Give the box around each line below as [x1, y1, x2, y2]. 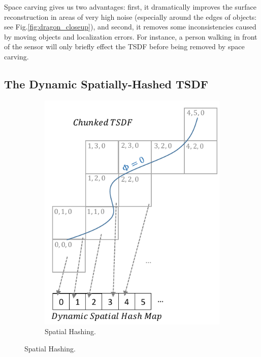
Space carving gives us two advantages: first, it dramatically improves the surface [4, 2, 256, 12]
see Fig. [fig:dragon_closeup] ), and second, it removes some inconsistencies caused [4, 21, 256, 32]
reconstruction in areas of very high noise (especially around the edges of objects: [4, 11, 257, 22]
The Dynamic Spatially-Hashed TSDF [4, 76, 209, 91]
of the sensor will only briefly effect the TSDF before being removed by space [4, 41, 245, 52]
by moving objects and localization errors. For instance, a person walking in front [4, 31, 257, 42]
